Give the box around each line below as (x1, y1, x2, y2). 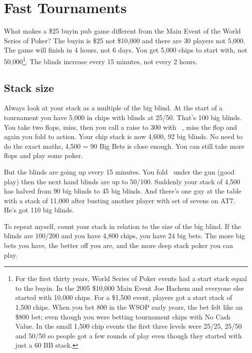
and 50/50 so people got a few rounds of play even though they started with (15, 330, 242, 340)
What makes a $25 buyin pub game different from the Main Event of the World (4, 26, 241, 36)
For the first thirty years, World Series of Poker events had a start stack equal (15, 273, 247, 283)
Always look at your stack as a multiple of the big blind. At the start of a (4, 103, 223, 113)
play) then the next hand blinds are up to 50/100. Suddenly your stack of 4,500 (4, 176, 240, 186)
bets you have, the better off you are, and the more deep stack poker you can (4, 240, 233, 250)
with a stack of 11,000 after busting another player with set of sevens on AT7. (4, 195, 236, 205)
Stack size (4, 80, 54, 95)
